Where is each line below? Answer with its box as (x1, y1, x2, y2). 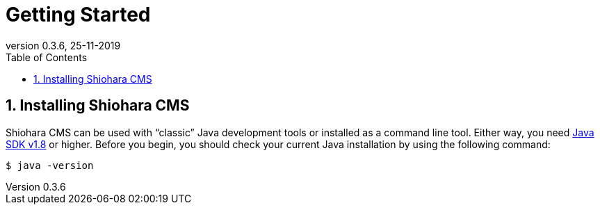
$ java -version (6, 159, 94, 171)
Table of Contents (6, 51, 88, 63)
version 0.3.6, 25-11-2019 (6, 39, 121, 51)
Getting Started (6, 3, 151, 26)
